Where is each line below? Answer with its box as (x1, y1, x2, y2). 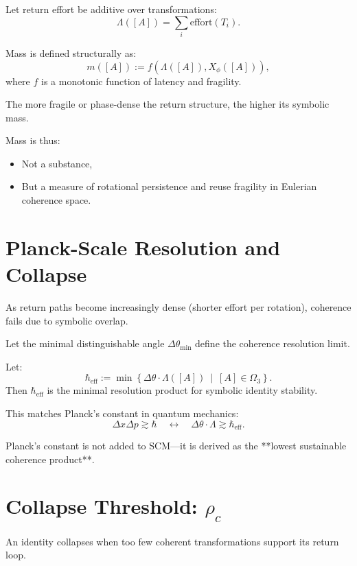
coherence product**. (5, 451, 95, 466)
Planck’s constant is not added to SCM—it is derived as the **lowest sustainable (5, 438, 347, 452)
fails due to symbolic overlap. (5, 313, 128, 327)
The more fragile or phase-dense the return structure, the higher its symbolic (5, 97, 330, 111)
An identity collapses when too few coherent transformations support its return (5, 534, 339, 548)
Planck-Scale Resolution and (5, 233, 281, 261)
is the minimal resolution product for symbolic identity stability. (47, 383, 318, 397)
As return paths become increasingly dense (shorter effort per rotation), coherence (5, 299, 352, 314)
